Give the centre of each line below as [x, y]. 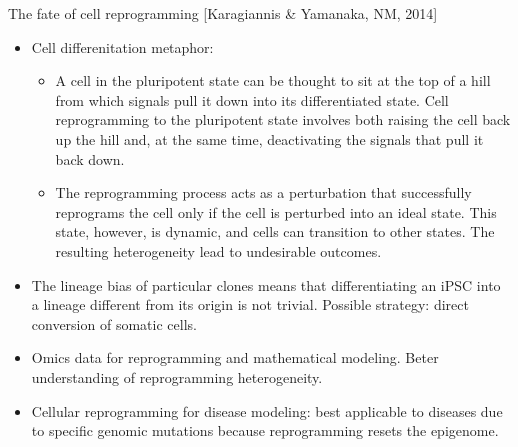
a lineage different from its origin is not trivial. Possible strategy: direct [250, 304]
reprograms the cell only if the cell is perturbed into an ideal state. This [276, 211]
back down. [90, 158]
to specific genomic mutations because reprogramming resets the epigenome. [265, 430]
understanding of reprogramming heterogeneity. [177, 376]
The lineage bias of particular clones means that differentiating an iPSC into [266, 284]
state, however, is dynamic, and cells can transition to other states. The [275, 231]
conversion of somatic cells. [114, 323]
